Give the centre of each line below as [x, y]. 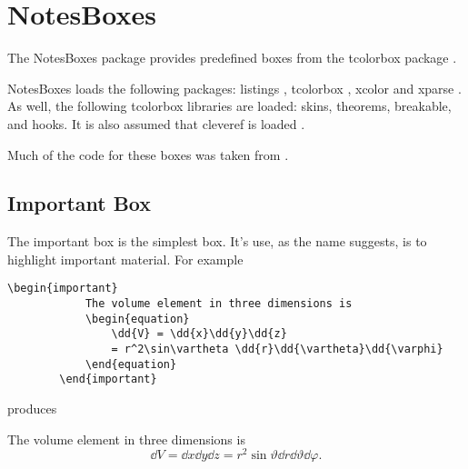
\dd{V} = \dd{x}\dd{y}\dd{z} [199, 334]
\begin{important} [63, 289]
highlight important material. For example [125, 259]
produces [32, 409]
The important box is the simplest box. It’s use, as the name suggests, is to [217, 241]
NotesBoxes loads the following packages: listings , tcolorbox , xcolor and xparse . [234, 88]
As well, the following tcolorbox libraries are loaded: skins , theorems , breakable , [229, 106]
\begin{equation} [137, 319]
